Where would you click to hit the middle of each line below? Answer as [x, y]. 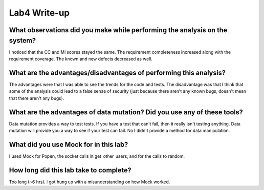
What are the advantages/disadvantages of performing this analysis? [117, 73]
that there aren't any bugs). [37, 98]
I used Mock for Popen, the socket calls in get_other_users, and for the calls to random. [97, 156]
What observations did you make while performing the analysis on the [118, 30]
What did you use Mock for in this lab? [68, 144]
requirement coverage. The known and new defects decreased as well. [81, 59]
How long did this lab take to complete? [70, 170]
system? [22, 40]
